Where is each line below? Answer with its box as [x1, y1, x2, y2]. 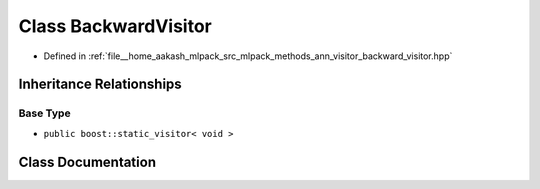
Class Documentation [18, 153, 157, 170]
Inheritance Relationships [18, 76, 182, 93]
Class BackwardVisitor [18, 15, 212, 37]
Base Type [18, 106, 71, 120]
